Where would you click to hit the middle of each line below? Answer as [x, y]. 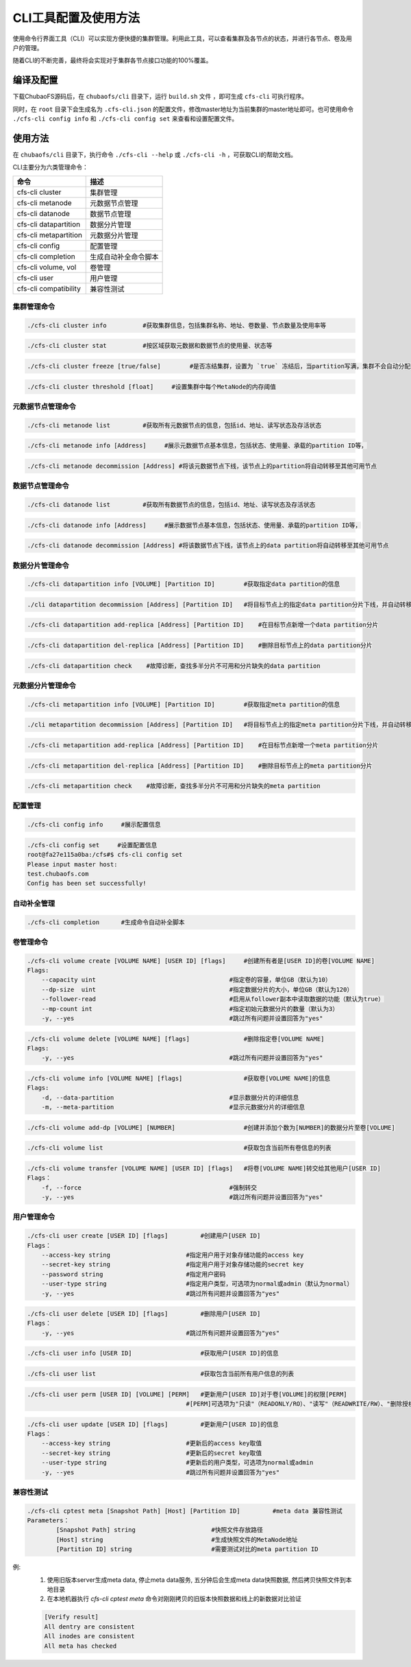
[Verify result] [72, 1617]
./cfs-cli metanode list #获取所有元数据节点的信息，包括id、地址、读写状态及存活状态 [174, 425]
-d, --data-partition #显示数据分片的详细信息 [170, 1097]
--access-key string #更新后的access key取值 [152, 1443]
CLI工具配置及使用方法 [76, 18]
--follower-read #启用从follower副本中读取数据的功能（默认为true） [213, 999]
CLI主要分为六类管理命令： [50, 167]
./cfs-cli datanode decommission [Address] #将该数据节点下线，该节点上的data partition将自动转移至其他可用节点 [208, 546]
